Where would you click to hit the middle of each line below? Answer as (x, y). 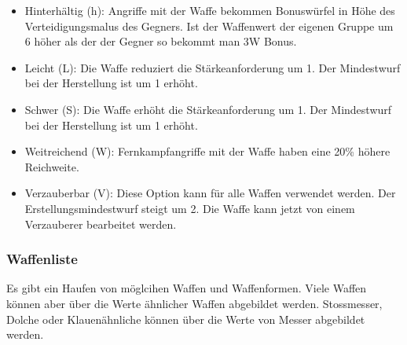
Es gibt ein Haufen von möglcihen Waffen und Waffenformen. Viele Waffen (187, 288)
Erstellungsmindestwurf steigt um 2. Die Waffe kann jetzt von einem (190, 208)
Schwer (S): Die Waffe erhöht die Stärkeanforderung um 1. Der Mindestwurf (208, 109)
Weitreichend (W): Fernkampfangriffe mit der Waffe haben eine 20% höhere (207, 151)
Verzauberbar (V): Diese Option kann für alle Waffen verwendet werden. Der (210, 193)
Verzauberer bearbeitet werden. (101, 224)
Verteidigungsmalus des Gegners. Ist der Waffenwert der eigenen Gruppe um (209, 26)
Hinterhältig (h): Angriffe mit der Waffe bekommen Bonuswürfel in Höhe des (210, 10)
